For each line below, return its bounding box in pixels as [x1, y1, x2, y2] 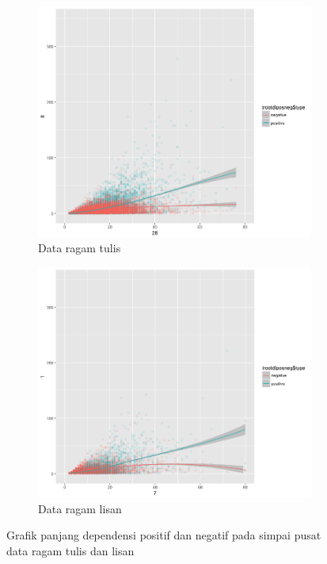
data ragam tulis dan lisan [6, 543, 135, 559]
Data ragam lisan [38, 500, 122, 516]
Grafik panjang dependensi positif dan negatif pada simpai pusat [6, 527, 321, 543]
